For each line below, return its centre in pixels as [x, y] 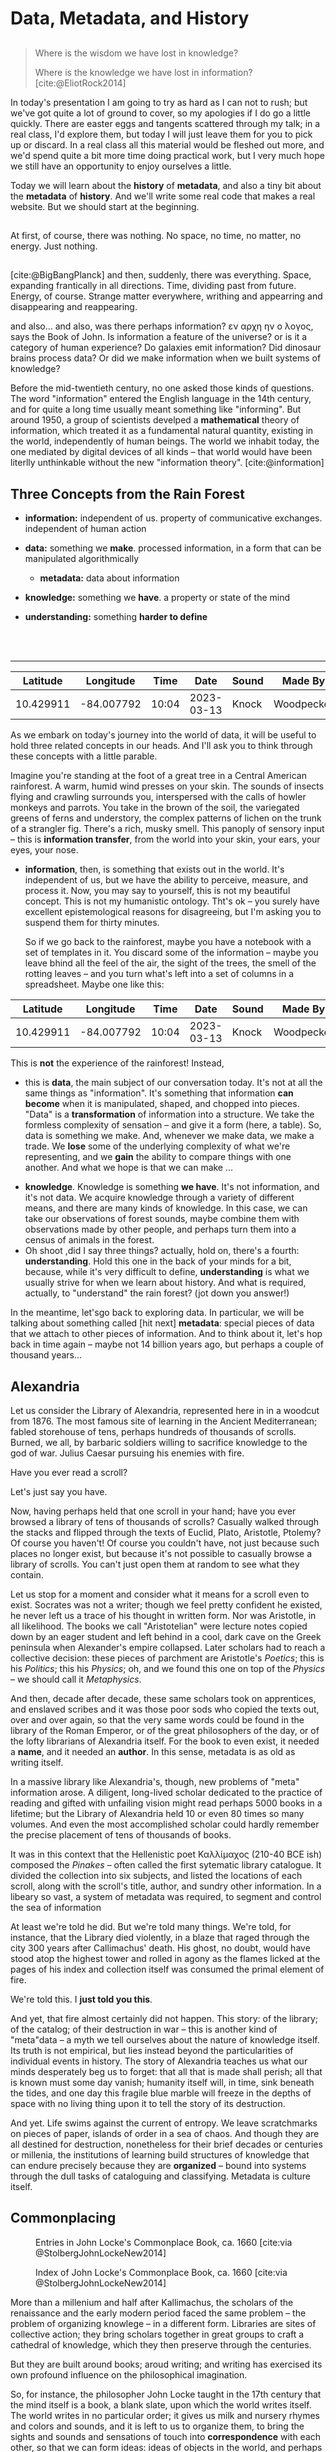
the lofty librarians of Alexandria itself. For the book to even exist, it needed [165, 1741]
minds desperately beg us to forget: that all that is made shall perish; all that [166, 2071]
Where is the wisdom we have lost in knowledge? [136, 53]
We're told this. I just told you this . [81, 1999]
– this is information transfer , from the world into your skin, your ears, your [165, 839]
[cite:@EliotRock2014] [80, 83]
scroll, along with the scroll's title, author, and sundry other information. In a [166, 1886]
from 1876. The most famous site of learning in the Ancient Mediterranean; [164, 1421]
